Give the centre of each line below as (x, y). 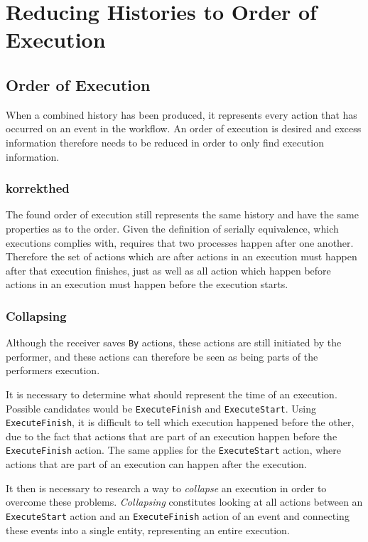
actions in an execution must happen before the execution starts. (147, 284)
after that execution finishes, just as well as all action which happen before (168, 270)
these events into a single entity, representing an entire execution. (148, 530)
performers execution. (53, 370)
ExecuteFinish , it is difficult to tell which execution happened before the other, (180, 422)
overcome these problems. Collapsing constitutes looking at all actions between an (184, 502)
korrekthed (38, 188)
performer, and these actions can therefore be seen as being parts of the (162, 356)
